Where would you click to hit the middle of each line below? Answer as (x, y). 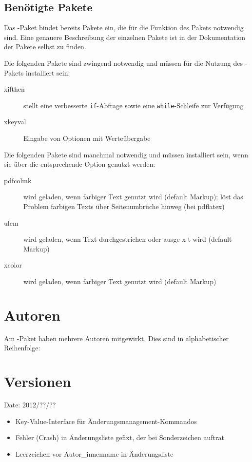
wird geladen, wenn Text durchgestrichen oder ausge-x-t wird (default (128, 239)
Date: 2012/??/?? (30, 404)
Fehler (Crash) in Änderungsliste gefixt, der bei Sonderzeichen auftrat (120, 437)
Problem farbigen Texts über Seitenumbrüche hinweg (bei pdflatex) (124, 206)
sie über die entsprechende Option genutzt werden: (80, 164)
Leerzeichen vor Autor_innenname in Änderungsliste (94, 453)
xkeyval (15, 122)
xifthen (14, 89)
